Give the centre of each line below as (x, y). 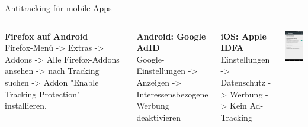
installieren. (26, 105)
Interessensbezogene (172, 94)
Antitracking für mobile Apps (58, 8)
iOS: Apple (243, 36)
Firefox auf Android (46, 36)
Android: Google (171, 36)
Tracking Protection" (43, 94)
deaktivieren (159, 117)
